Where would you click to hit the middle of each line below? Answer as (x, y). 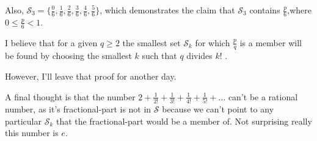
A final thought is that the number (70, 96)
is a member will (271, 42)
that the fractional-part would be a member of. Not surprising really (184, 121)
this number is (32, 133)
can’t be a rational (263, 96)
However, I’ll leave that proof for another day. (91, 76)
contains (265, 10)
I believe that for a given (51, 42)
